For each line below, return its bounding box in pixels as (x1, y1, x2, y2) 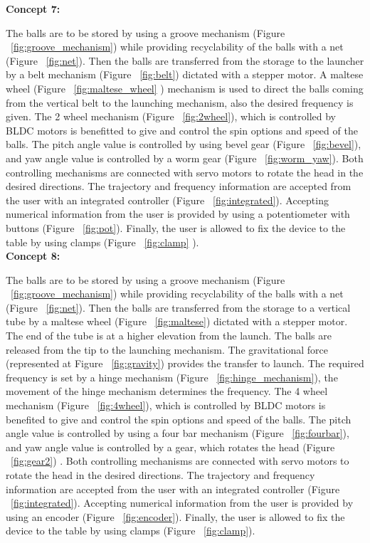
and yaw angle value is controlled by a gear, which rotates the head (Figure (6, 439, 335, 454)
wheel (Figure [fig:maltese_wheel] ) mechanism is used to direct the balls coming (6, 80, 364, 95)
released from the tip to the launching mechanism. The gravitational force (6, 342, 328, 357)
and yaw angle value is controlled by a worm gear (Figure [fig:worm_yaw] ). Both (6, 150, 364, 165)
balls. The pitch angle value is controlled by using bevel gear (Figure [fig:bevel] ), (6, 137, 361, 152)
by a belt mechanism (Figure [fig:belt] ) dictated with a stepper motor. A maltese (6, 67, 364, 82)
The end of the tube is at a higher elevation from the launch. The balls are (6, 328, 332, 343)
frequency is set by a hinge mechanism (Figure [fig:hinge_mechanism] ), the (6, 369, 338, 384)
